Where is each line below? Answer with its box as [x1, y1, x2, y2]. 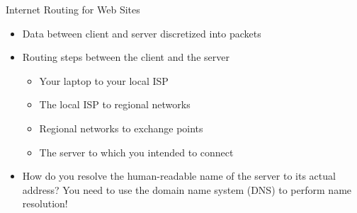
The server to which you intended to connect [39, 144, 234, 159]
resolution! [22, 196, 68, 211]
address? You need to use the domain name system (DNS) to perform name [22, 182, 352, 197]
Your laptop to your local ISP [39, 73, 169, 88]
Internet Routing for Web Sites [6, 2, 140, 16]
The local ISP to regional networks [39, 97, 191, 112]
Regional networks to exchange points [39, 120, 203, 135]
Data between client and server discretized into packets [22, 25, 261, 40]
